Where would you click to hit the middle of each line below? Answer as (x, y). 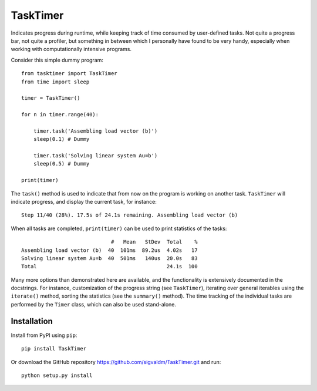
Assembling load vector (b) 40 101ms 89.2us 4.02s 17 (109, 250)
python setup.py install (57, 375)
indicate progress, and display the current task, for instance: (84, 201)
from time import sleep (55, 82)
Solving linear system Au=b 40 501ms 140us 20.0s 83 (109, 258)
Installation (32, 321)
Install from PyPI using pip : (44, 335)
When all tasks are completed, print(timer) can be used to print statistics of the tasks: (119, 228)
